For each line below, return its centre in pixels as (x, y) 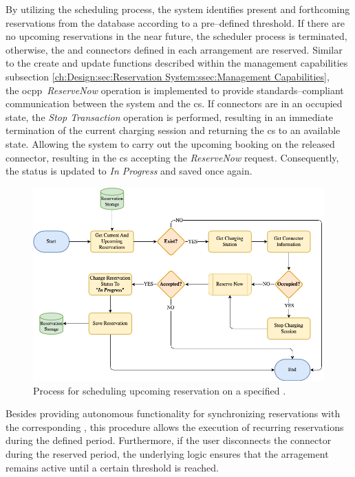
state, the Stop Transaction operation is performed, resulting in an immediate (170, 117)
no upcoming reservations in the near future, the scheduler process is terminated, (176, 36)
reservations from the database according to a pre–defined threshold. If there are (175, 22)
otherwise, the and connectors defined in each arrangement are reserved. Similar (174, 49)
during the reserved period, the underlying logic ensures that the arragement (167, 453)
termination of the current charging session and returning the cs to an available (173, 130)
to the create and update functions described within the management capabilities (177, 63)
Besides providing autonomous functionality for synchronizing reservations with (173, 413)
